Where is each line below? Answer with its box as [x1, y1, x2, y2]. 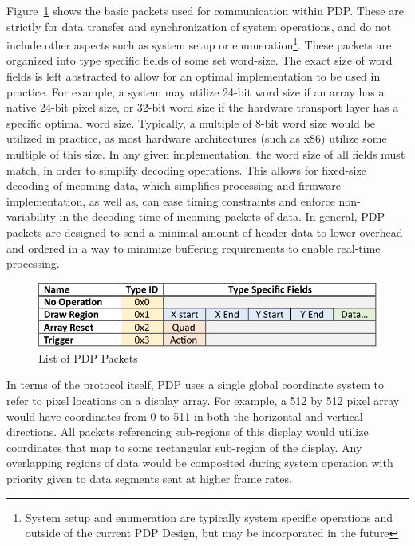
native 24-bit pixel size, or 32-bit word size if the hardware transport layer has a [6, 99, 399, 116]
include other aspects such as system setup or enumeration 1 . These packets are [6, 34, 392, 53]
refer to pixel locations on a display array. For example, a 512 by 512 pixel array [6, 391, 400, 408]
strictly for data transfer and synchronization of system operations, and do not [6, 18, 392, 34]
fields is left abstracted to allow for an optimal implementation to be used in [6, 68, 381, 84]
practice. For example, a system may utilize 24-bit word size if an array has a [6, 83, 385, 100]
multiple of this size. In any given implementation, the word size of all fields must [6, 146, 405, 162]
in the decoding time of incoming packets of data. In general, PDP [59, 208, 385, 225]
